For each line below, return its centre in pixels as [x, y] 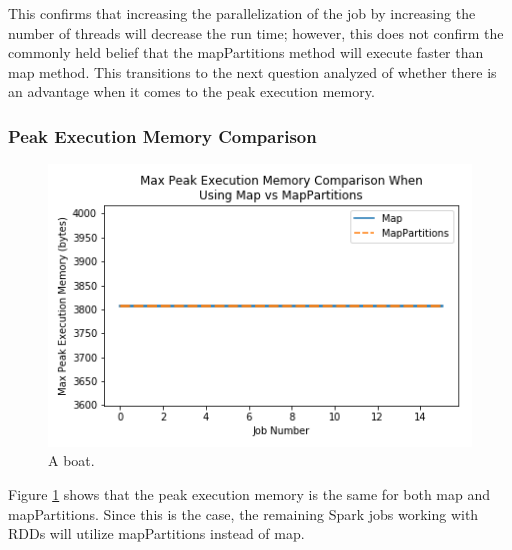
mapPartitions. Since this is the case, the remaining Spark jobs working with [243, 513]
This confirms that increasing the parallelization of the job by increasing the [242, 13]
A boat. [71, 460]
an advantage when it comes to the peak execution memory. [191, 91]
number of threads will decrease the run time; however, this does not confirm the [256, 32]
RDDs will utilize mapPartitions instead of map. [156, 533]
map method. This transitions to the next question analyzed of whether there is [252, 71]
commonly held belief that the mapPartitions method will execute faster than [246, 52]
